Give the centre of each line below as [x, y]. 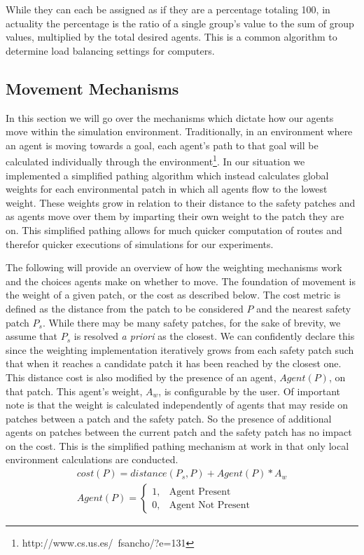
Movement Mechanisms [92, 88]
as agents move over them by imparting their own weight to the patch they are [175, 216]
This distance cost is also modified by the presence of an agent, [141, 377]
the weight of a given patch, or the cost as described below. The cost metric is [173, 295]
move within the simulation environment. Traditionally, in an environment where [179, 131]
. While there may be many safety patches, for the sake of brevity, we [191, 322]
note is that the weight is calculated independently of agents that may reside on [177, 405]
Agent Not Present [210, 505]
